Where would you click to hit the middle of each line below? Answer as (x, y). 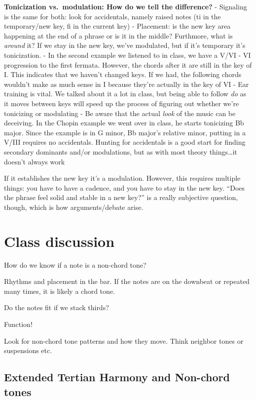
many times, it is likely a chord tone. (59, 291)
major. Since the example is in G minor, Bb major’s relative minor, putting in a (125, 132)
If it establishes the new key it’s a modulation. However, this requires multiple (122, 178)
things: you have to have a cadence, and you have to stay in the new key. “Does (125, 187)
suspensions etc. (28, 350)
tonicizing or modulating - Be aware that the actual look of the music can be (120, 113)
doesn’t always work (35, 161)
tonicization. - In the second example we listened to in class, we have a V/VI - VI (128, 55)
